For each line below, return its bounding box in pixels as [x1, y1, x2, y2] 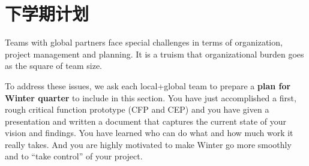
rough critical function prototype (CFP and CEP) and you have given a [5, 103, 269, 116]
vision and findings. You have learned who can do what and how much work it [5, 126, 293, 139]
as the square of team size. [5, 59, 103, 72]
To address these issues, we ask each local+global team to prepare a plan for [5, 79, 291, 92]
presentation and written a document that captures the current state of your [5, 114, 287, 127]
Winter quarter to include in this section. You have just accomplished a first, [5, 91, 296, 104]
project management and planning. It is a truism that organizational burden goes [5, 47, 304, 60]
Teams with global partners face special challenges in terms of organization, [5, 36, 283, 49]
